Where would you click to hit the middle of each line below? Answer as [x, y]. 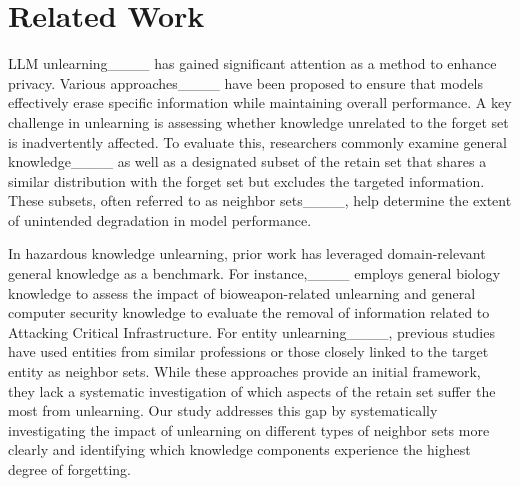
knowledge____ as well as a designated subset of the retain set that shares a [247, 161]
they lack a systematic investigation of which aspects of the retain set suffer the [252, 390]
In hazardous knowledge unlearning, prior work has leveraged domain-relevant [247, 253]
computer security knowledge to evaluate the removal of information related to [249, 312]
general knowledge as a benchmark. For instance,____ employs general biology [254, 273]
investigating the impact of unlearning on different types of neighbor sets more [249, 429]
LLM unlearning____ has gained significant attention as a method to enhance [252, 63]
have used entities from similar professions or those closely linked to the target [248, 351]
